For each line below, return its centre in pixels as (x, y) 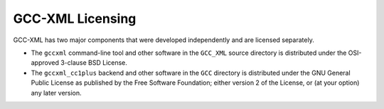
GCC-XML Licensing (75, 19)
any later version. (56, 93)
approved (45, 63)
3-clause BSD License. (94, 63)
